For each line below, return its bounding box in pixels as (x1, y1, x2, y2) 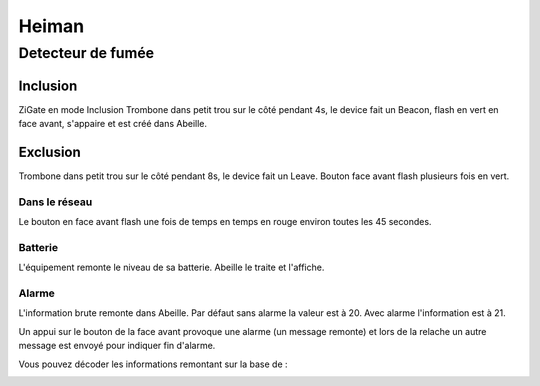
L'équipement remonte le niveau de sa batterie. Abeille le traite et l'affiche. (18, 261, 325, 274)
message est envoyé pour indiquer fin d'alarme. (18, 340, 216, 352)
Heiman (18, 15, 85, 37)
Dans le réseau (18, 195, 93, 209)
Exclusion (18, 143, 82, 160)
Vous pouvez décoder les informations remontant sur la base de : (18, 358, 289, 370)
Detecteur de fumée (18, 44, 155, 62)
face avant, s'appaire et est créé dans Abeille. (18, 118, 208, 130)
